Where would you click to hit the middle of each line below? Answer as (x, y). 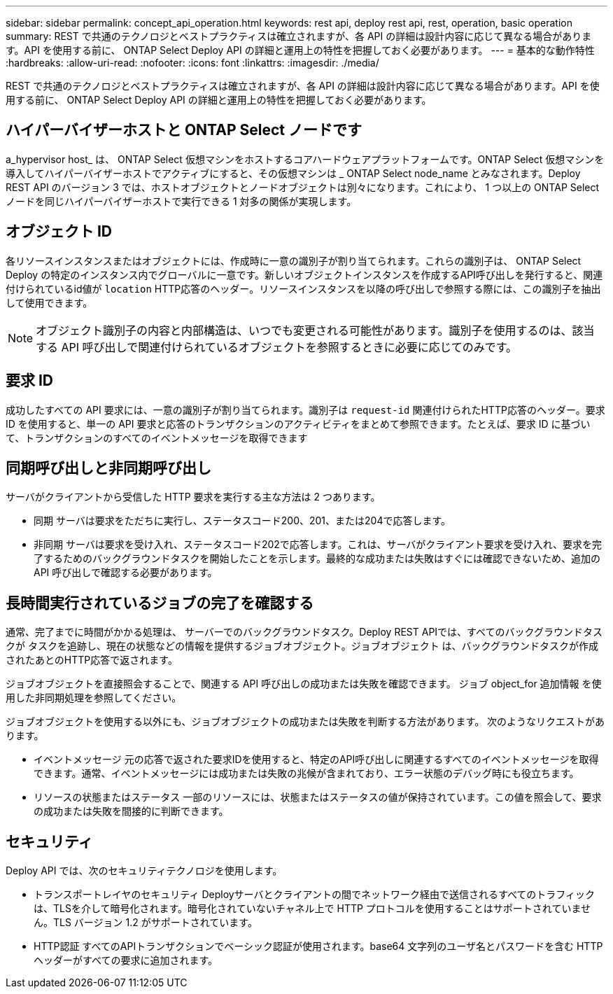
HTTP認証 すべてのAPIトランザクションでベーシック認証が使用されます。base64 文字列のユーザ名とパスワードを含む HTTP (318, 946)
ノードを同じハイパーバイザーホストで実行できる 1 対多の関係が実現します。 (181, 201)
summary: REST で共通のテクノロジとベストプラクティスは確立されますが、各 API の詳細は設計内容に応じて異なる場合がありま (299, 36)
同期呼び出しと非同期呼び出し (108, 468)
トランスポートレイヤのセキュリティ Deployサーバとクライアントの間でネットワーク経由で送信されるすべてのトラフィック (315, 895)
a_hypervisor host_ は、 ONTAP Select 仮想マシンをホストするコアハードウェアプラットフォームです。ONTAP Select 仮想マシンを (305, 159)
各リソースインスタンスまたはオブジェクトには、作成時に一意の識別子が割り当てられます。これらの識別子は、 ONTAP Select (294, 260)
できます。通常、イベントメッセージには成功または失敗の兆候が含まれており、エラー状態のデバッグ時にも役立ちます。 (306, 773)
